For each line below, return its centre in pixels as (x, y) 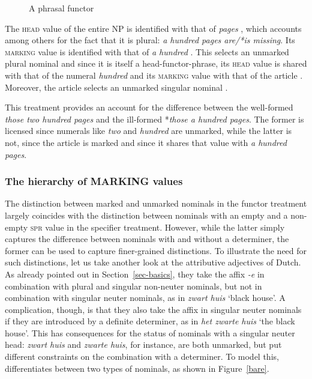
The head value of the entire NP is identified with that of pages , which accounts (153, 28)
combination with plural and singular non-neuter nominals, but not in (133, 286)
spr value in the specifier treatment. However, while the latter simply (157, 227)
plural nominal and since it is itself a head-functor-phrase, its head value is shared (156, 63)
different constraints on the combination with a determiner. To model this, (142, 356)
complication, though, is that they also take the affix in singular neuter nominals (153, 309)
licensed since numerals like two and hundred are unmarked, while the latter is (148, 131)
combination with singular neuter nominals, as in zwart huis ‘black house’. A (145, 298)
